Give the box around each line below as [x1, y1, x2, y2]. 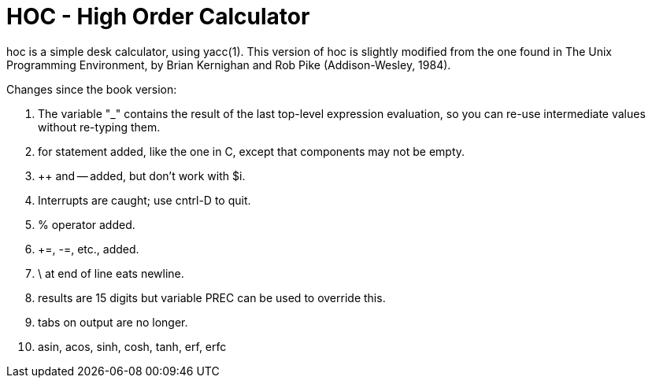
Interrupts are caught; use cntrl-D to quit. [38, 193, 251, 207]
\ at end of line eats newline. [38, 266, 184, 280]
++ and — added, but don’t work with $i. [38, 168, 246, 183]
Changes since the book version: [6, 82, 177, 96]
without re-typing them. [38, 120, 161, 134]
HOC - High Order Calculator [6, 3, 310, 30]
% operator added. [38, 217, 135, 231]
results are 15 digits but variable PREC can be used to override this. [38, 290, 386, 305]
